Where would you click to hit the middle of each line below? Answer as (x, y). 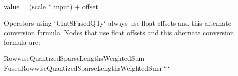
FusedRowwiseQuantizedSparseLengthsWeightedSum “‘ (87, 67)
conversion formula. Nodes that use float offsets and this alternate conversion (119, 32)
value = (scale (25, 6)
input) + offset (76, 6)
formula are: (22, 42)
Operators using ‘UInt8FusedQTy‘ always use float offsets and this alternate (118, 23)
